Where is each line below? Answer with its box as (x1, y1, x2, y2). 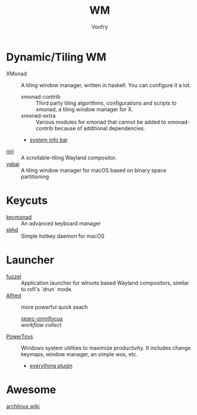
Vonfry (91, 23, 109, 30)
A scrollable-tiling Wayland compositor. (21, 154, 117, 161)
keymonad (6, 213, 32, 221)
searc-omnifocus (21, 315, 63, 322)
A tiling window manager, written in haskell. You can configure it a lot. (21, 81, 191, 89)
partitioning (21, 173, 49, 180)
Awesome (6, 383, 56, 396)
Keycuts (6, 194, 48, 207)
